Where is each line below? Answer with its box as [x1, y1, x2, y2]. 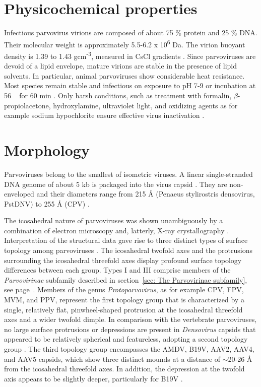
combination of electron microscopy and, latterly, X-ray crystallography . [4, 225, 229, 235]
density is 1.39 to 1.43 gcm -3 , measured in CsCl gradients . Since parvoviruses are [4, 49, 256, 61]
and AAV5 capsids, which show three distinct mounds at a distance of [4, 353, 221, 364]
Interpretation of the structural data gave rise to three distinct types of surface [4, 235, 248, 245]
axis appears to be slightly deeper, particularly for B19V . [4, 373, 183, 383]
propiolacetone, [4, 100, 51, 110]
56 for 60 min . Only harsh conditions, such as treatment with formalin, [4, 90, 232, 100]
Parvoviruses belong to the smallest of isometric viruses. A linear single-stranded [4, 168, 253, 179]
